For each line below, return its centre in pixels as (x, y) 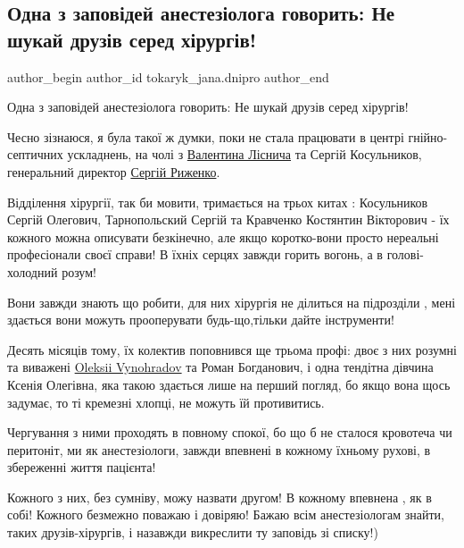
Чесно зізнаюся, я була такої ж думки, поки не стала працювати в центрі (206, 136)
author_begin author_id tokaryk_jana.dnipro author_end (168, 76)
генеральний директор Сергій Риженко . (114, 171)
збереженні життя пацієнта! (82, 467)
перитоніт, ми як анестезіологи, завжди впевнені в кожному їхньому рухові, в (219, 449)
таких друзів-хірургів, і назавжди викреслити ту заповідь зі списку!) (193, 532)
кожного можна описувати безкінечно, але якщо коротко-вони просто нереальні (223, 236)
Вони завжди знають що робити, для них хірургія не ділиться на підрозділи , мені (232, 302)
